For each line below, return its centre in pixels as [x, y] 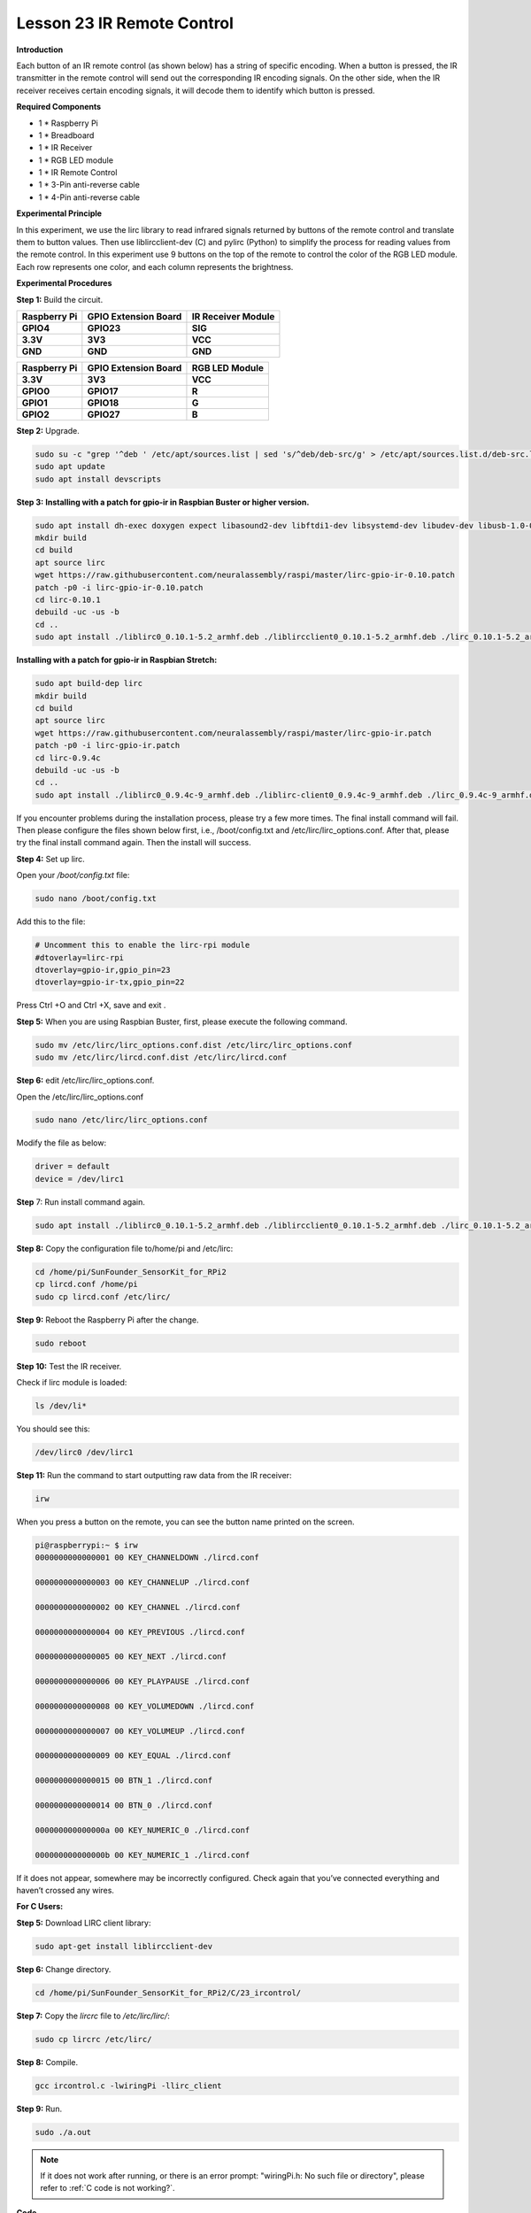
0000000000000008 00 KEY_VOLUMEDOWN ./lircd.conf [145, 1706]
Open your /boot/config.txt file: [73, 875]
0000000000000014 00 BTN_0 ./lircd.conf [123, 1805]
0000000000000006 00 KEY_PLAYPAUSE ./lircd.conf [142, 1681]
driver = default [73, 1167]
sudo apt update [70, 467]
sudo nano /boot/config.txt [96, 899]
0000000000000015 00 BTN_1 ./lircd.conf [123, 1781]
